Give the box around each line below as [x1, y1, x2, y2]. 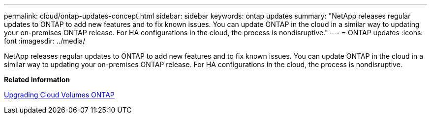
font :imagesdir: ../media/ [4, 37, 86, 45]
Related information [4, 75, 70, 84]
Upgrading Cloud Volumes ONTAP [4, 91, 115, 99]
